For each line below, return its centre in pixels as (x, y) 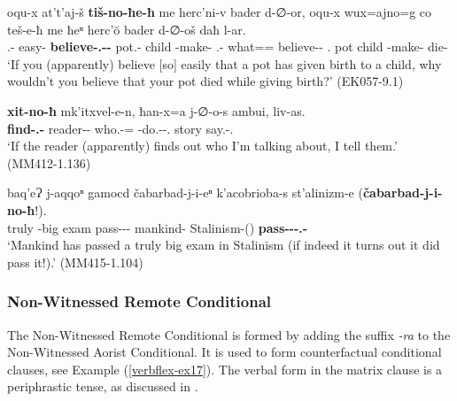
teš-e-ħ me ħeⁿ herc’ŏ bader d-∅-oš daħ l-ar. (127, 29)
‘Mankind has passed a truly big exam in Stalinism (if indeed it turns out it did (224, 245)
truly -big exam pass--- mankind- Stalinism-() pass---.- (158, 227)
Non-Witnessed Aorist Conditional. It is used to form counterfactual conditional (225, 352)
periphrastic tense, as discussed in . (103, 386)
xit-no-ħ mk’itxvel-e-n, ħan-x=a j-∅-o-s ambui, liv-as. (156, 110)
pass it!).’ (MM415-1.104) (75, 262)
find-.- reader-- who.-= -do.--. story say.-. (120, 128)
